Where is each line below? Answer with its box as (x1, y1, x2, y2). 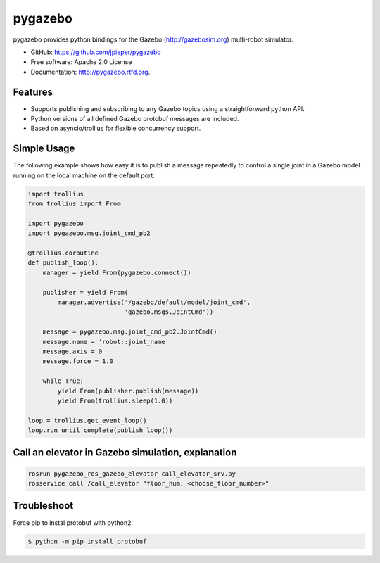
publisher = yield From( (42, 289, 129, 296)
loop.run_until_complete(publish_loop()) (27, 426, 173, 434)
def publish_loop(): (27, 259, 99, 267)
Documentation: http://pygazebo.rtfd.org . (30, 68, 151, 76)
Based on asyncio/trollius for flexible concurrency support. (30, 124, 201, 133)
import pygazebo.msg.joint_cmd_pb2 (27, 229, 151, 237)
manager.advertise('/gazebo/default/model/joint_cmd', (57, 298, 251, 306)
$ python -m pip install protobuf (27, 537, 147, 545)
